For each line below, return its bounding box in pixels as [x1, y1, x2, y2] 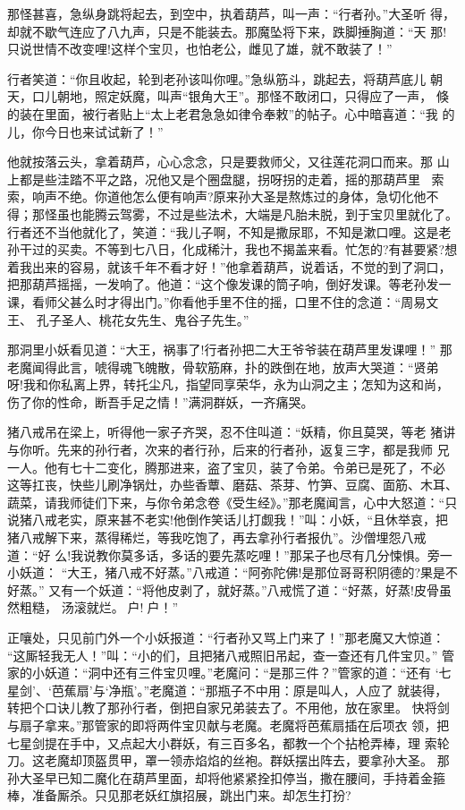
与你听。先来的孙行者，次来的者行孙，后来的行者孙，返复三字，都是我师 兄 [7, 440, 450, 459]
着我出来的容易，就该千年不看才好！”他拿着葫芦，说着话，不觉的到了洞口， [7, 257, 452, 276]
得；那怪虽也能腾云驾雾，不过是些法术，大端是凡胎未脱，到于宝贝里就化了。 [7, 204, 458, 223]
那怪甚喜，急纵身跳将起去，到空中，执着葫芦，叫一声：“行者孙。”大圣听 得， [7, 4, 455, 22]
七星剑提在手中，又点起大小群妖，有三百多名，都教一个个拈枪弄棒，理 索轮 [7, 733, 450, 752]
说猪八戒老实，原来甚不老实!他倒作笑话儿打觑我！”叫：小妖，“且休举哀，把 [7, 510, 449, 529]
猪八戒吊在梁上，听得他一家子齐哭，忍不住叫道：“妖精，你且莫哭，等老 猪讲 [7, 422, 456, 441]
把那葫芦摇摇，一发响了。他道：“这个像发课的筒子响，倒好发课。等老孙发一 [7, 275, 452, 294]
